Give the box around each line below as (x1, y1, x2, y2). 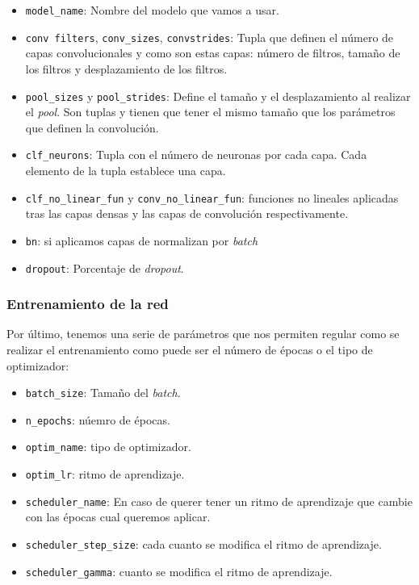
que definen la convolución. (25, 119, 159, 136)
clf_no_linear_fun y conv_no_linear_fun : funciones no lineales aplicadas (25, 189, 399, 206)
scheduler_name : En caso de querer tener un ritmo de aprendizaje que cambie (25, 492, 413, 509)
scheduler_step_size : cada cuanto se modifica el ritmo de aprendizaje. (25, 536, 382, 553)
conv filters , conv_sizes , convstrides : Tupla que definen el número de (25, 28, 394, 45)
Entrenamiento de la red (6, 294, 169, 314)
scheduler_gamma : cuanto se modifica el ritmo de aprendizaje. (25, 562, 333, 579)
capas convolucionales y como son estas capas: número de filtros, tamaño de (25, 44, 400, 61)
